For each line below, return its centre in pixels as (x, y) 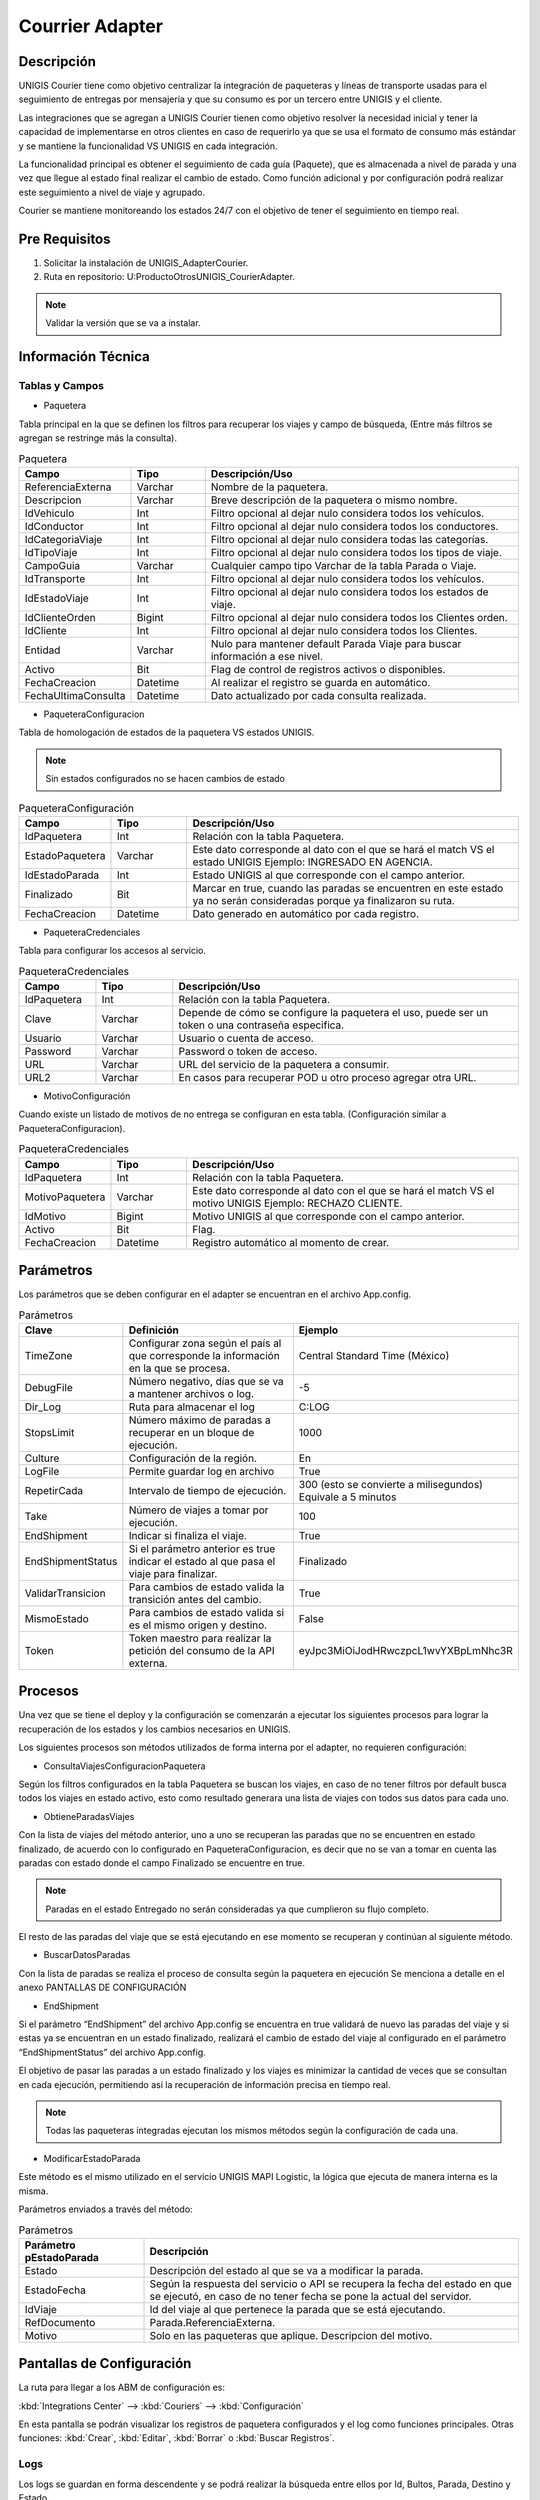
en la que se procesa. (179, 1368)
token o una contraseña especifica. (261, 1025)
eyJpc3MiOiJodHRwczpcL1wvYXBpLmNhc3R (406, 1650)
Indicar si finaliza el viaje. (187, 1535)
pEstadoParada (62, 2257)
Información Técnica (84, 356)
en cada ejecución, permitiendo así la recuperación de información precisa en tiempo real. (204, 2084)
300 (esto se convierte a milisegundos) (391, 1484)
